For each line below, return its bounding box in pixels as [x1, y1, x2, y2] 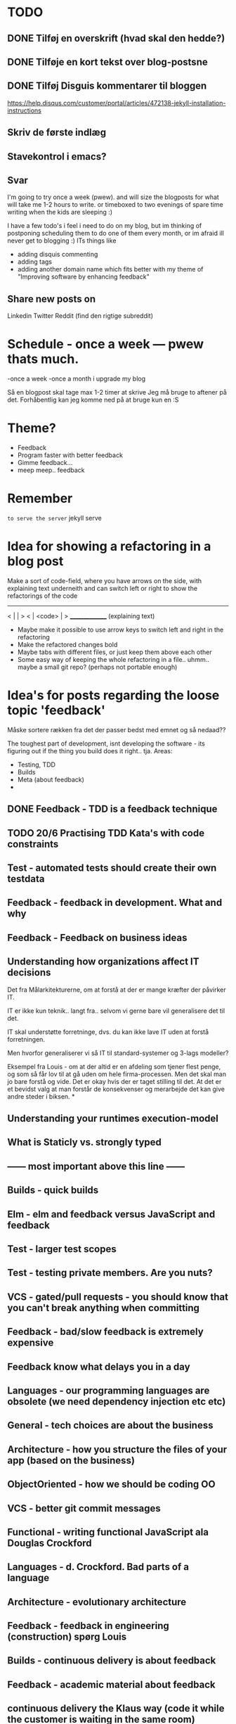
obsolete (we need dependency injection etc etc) [7, 1396, 226, 1407]
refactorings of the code [7, 592, 78, 600]
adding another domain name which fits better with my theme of [17, 265, 204, 274]
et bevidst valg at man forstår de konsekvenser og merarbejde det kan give [7, 1085, 225, 1093]
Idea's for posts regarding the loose [7, 687, 220, 703]
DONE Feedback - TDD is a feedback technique [7, 803, 218, 815]
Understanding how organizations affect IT [7, 956, 199, 968]
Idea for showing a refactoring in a [7, 539, 211, 554]
